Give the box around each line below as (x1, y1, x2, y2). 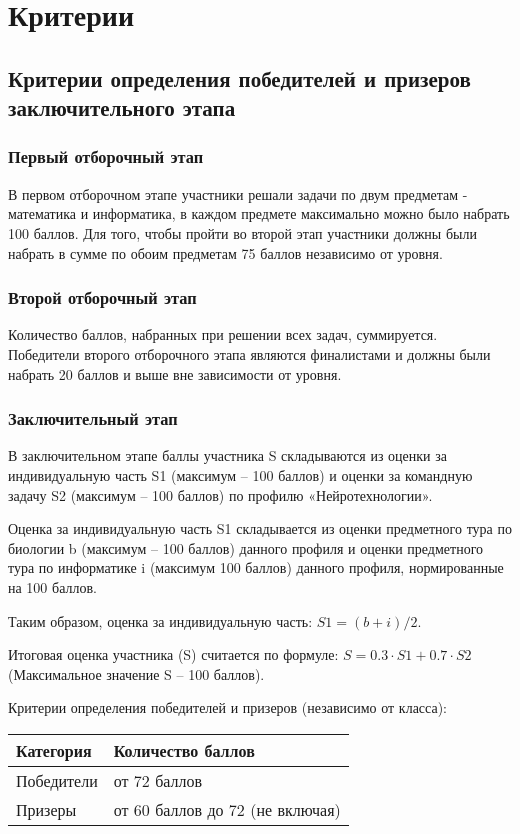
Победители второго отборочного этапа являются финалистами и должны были (8, 343, 491, 364)
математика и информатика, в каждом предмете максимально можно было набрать (8, 203, 510, 224)
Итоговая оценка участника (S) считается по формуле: (8, 644, 339, 665)
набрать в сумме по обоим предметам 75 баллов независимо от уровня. (8, 242, 443, 263)
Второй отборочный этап (8, 285, 197, 310)
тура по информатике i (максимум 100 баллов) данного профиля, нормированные (8, 557, 504, 578)
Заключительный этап (8, 406, 178, 431)
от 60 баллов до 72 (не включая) (113, 797, 341, 821)
